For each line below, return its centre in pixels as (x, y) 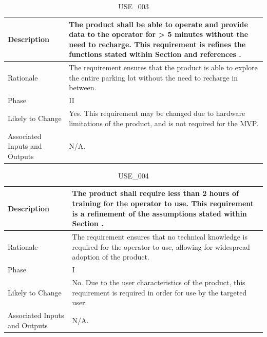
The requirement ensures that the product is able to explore (163, 67)
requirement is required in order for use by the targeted (159, 292)
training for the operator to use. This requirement (163, 203)
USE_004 (133, 175)
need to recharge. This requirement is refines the (157, 44)
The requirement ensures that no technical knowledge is (160, 237)
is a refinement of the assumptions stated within (159, 213)
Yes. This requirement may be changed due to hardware (157, 113)
